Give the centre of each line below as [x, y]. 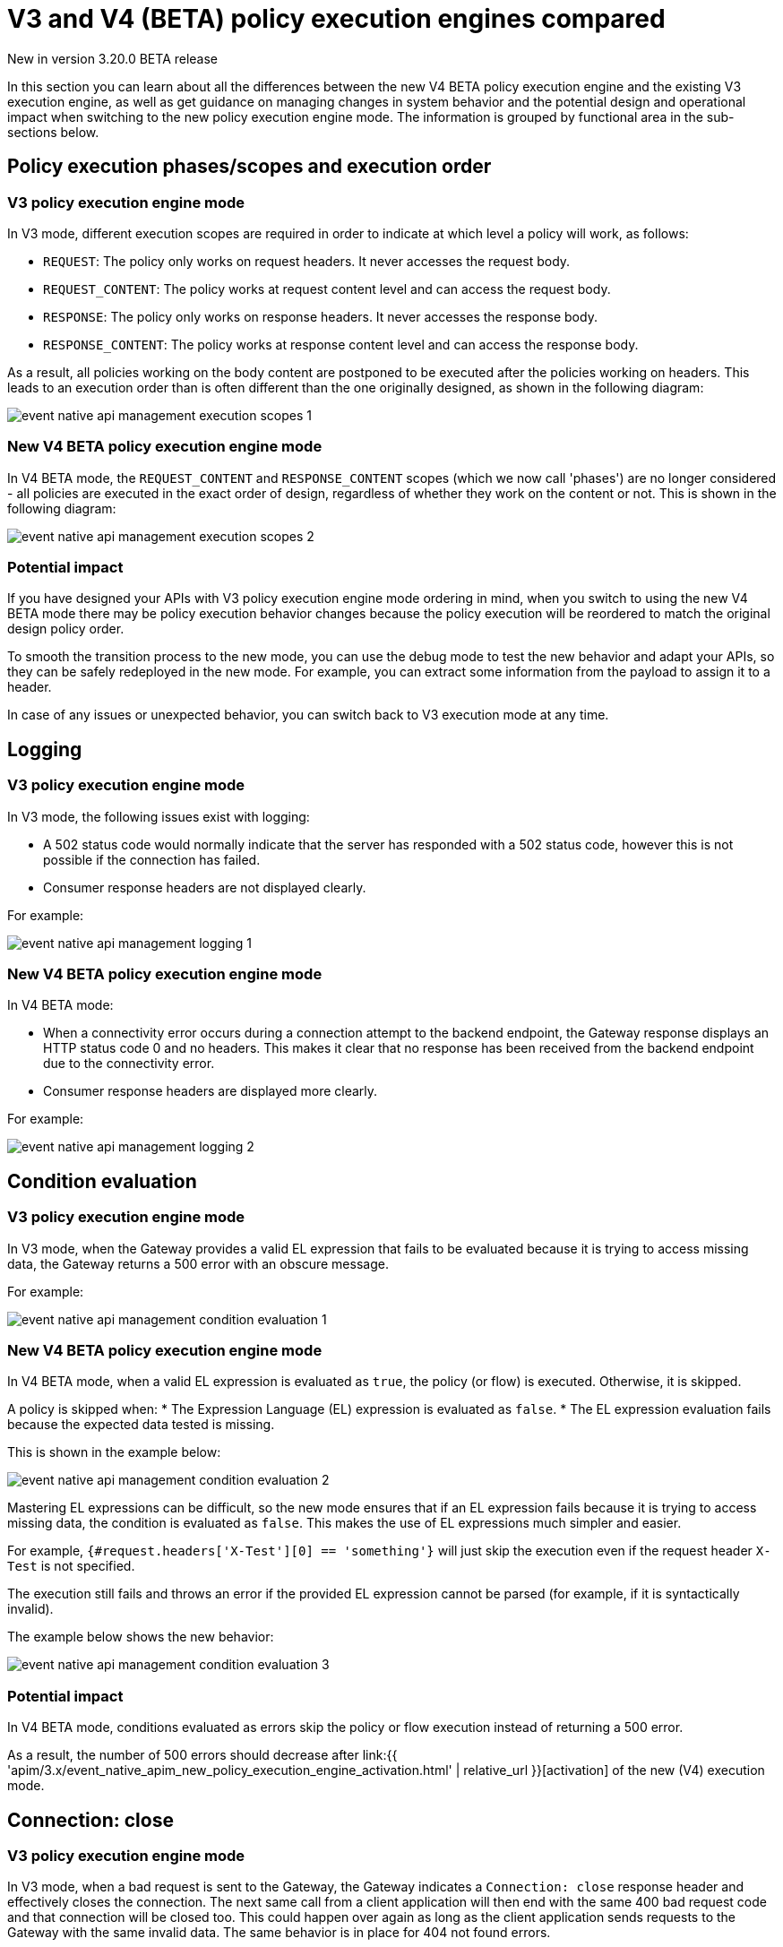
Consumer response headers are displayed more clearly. [211, 1091]
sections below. [53, 132]
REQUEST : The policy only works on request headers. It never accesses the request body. [307, 261]
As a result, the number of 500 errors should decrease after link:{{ [202, 1755]
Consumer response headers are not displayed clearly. [205, 887]
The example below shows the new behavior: [141, 1637]
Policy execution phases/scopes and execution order [250, 167]
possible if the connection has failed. [152, 859]
